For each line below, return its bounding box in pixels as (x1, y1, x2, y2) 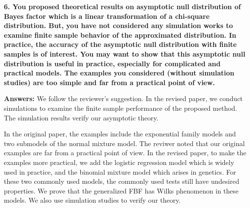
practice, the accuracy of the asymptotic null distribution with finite (4, 39, 237, 49)
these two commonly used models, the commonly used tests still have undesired (4, 176, 239, 186)
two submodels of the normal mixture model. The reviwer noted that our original (4, 138, 245, 148)
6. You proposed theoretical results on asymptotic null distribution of (4, 1, 241, 11)
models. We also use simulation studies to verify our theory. (4, 195, 181, 205)
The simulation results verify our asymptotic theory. (4, 112, 159, 122)
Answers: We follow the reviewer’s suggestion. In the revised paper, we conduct (4, 93, 243, 104)
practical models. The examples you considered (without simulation (4, 68, 235, 78)
